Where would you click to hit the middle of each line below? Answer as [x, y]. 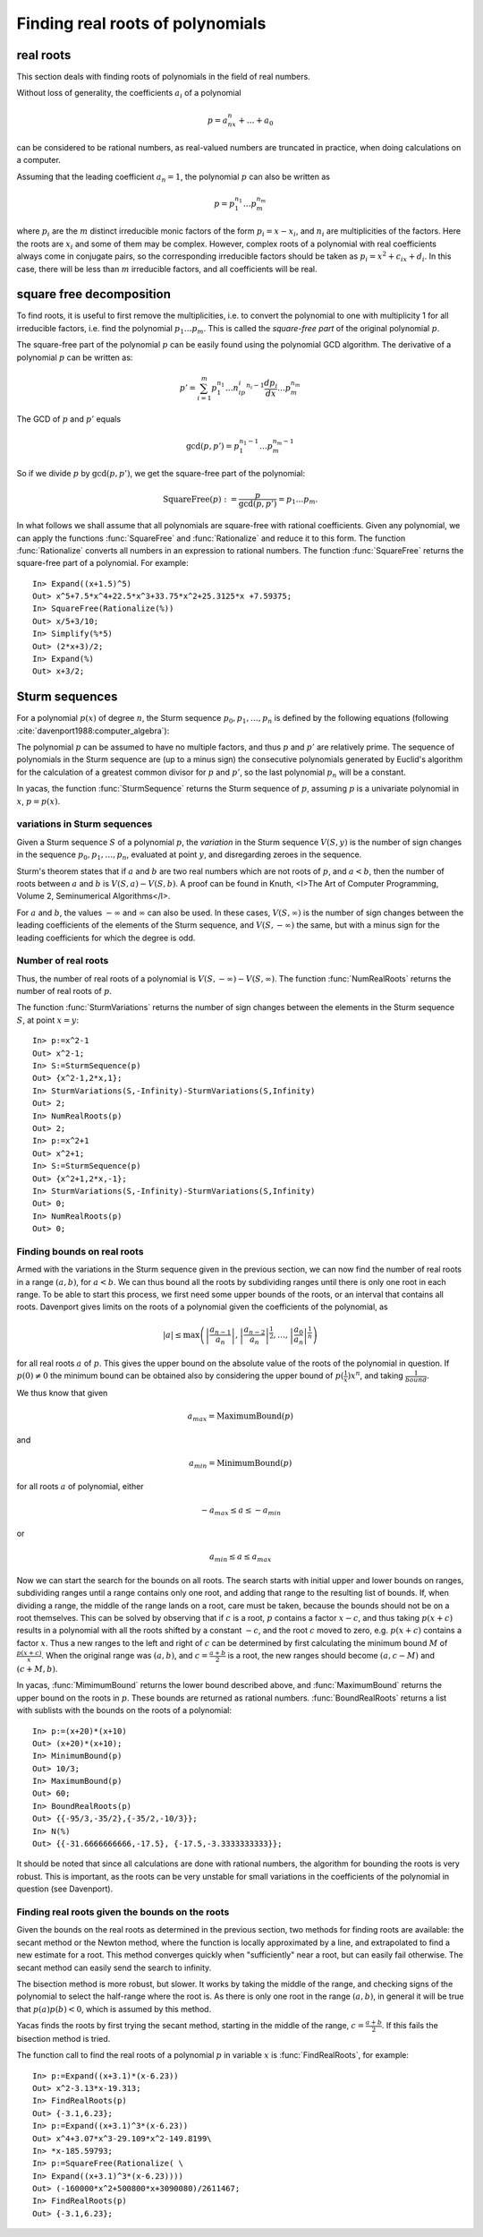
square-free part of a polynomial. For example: [103, 563]
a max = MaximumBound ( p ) [241, 1417]
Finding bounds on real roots [80, 1251]
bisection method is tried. [64, 2038]
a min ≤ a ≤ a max [240, 1558]
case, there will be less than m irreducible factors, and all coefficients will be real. [167, 269]
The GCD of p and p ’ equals [68, 419]
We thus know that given [62, 1393]
